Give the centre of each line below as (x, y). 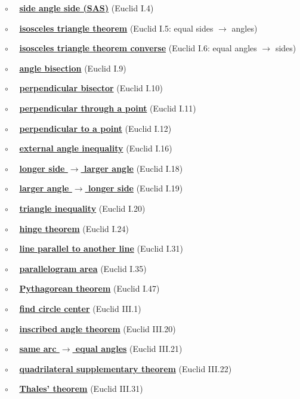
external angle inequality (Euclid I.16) (96, 148)
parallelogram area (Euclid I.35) (83, 268)
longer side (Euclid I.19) (135, 188)
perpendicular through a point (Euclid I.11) (108, 108)
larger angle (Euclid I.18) (133, 168)
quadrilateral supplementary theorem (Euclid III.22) (126, 368)
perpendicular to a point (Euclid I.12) (95, 128)
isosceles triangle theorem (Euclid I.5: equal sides (116, 28)
